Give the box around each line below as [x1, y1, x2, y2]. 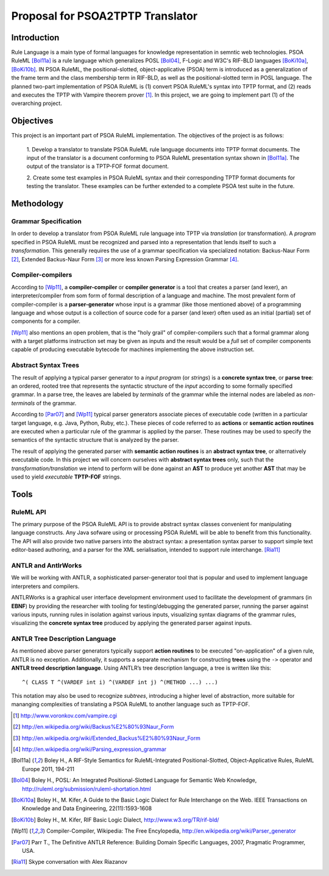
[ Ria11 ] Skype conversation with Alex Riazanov [11, 858, 128, 866]
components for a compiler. [11, 317, 80, 325]
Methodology [11, 198, 64, 209]
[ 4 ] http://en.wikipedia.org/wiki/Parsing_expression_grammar [13, 745, 167, 753]
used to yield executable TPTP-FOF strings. [11, 473, 122, 480]
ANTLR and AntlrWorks [11, 562, 82, 570]
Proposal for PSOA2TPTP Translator [11, 9, 198, 23]
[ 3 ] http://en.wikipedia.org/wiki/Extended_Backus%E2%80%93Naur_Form [13, 734, 200, 742]
